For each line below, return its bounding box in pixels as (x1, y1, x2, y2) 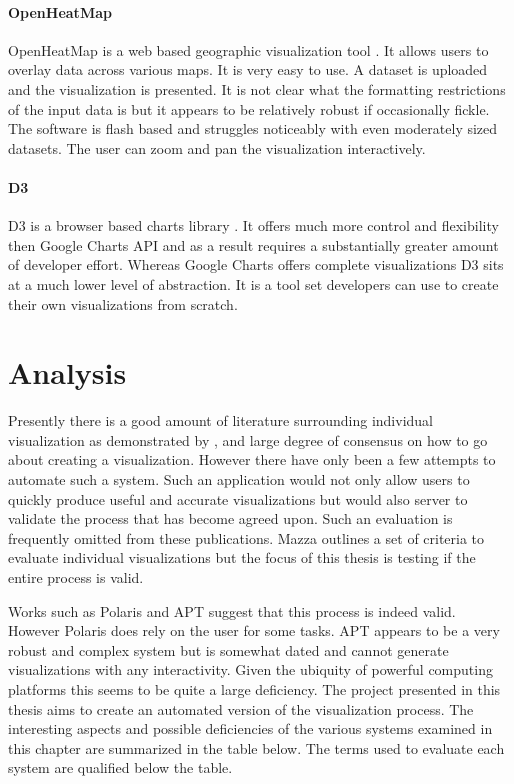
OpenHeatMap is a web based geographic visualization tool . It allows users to (8, 39, 489, 60)
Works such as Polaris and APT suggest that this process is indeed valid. (8, 600, 456, 621)
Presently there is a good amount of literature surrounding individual (8, 410, 434, 431)
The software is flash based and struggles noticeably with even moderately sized (8, 118, 498, 139)
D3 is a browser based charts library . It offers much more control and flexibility (8, 215, 499, 236)
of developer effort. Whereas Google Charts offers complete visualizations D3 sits (8, 254, 504, 275)
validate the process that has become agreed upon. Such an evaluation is (8, 508, 453, 529)
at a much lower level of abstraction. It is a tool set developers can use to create (8, 273, 499, 294)
